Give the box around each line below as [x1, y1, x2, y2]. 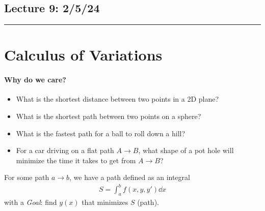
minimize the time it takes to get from [16, 155, 136, 165]
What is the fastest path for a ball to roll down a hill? [16, 128, 185, 138]
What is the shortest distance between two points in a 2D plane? [16, 94, 219, 104]
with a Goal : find [4, 197, 57, 207]
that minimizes [82, 197, 128, 207]
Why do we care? [4, 74, 66, 85]
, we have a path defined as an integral [69, 172, 190, 183]
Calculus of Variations [4, 44, 163, 65]
